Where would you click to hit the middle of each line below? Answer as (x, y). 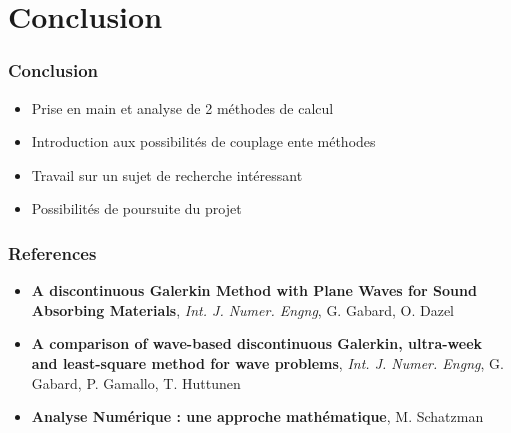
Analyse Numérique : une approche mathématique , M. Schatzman (257, 416)
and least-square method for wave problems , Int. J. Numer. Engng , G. (267, 362)
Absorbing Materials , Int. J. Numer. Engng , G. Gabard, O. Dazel (242, 309)
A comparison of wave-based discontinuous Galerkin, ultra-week (257, 343)
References (52, 252)
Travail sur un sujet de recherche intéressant (167, 174)
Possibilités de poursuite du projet (136, 208)
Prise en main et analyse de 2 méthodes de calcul (182, 107)
